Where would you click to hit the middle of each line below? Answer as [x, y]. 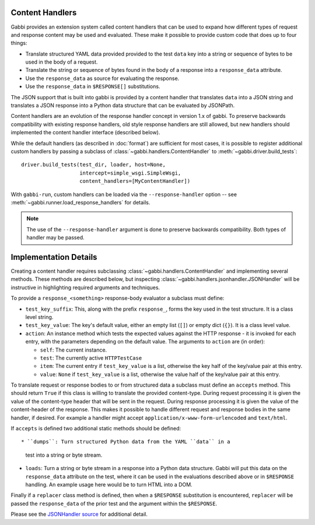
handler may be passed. [55, 238]
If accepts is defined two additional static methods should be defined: [96, 429]
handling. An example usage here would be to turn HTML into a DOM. [109, 484]
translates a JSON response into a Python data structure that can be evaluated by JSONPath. [123, 106]
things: [19, 43]
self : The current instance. [73, 350]
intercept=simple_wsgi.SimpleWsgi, [130, 173]
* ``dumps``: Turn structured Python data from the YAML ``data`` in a [126, 442]
